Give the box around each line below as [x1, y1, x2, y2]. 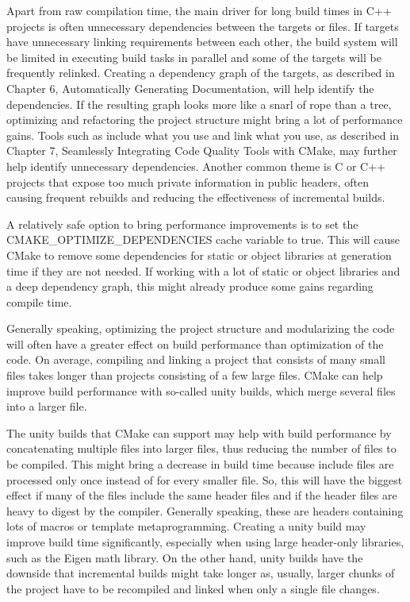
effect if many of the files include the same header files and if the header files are [6, 487, 397, 504]
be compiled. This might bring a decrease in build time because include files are [6, 456, 394, 473]
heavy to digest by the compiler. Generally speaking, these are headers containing [6, 502, 404, 519]
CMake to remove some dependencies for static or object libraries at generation [6, 246, 392, 263]
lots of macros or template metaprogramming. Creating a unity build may [6, 518, 366, 534]
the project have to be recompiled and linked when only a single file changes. [6, 580, 380, 596]
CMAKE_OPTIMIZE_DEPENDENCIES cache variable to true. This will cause [6, 231, 400, 248]
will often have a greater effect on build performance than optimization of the [6, 335, 384, 352]
